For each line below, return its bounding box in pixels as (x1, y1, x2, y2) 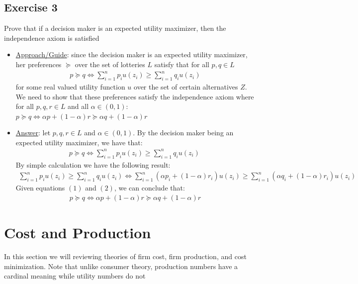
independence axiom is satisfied (4, 32, 99, 43)
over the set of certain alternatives (134, 81, 238, 92)
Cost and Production (4, 222, 151, 243)
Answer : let (15, 127, 51, 138)
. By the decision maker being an (133, 127, 234, 138)
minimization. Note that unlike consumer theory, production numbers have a (4, 261, 238, 271)
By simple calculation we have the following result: (15, 159, 171, 170)
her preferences (15, 59, 62, 69)
